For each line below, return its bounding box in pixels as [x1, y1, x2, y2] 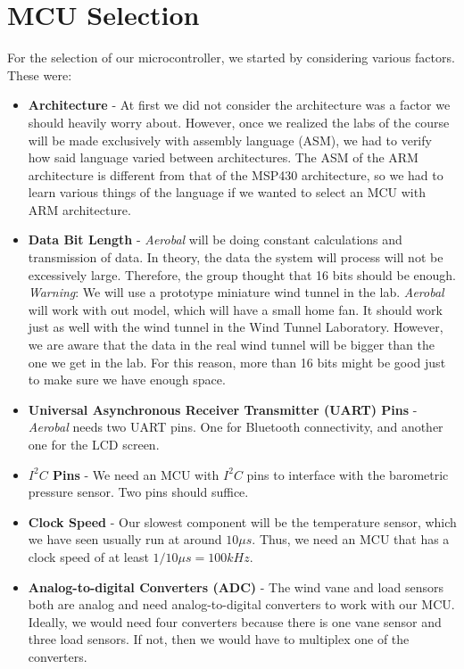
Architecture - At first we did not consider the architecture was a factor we [28, 95, 451, 114]
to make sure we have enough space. [28, 370, 226, 389]
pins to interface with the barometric [246, 465, 449, 483]
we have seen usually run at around [28, 530, 222, 549]
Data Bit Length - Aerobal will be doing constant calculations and [28, 230, 402, 249]
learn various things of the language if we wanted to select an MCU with [28, 183, 426, 202]
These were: [7, 65, 72, 84]
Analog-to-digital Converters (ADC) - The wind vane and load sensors [28, 577, 443, 596]
